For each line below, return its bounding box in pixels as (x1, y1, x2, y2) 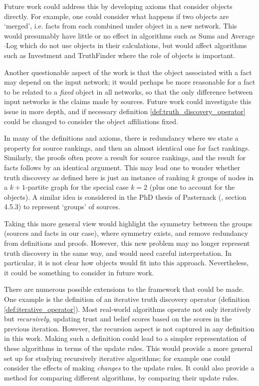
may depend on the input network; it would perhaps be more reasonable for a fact (4, 77, 256, 87)
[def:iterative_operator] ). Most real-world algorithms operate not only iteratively (4, 303, 252, 314)
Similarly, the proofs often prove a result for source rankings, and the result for (4, 152, 246, 163)
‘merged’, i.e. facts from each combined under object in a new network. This (4, 21, 237, 31)
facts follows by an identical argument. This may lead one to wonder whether (4, 162, 241, 172)
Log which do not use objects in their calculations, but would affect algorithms (5, 40, 247, 51)
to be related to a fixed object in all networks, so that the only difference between (4, 86, 253, 97)
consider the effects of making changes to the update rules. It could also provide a (4, 362, 255, 373)
